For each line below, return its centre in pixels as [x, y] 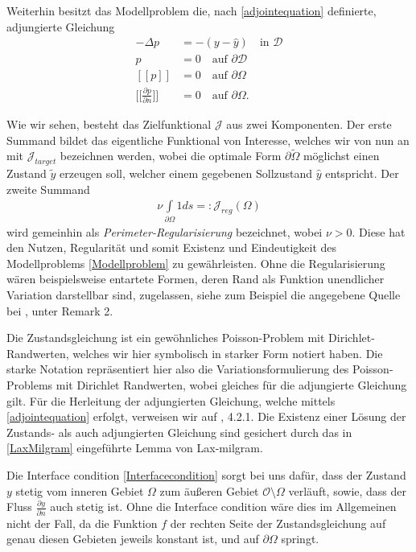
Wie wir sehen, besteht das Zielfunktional [109, 124]
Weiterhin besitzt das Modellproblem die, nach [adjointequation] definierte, [192, 10]
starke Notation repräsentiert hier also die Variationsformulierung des [178, 369]
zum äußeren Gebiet [209, 490]
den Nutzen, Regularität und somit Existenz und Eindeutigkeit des [172, 247]
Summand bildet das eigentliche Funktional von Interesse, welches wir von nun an [208, 140]
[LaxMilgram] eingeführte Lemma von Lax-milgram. [135, 448]
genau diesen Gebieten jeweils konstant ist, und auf [133, 539]
